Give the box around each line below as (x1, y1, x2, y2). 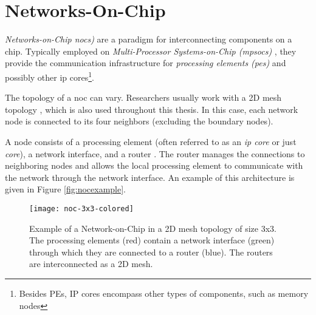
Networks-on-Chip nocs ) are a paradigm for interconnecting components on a (5, 33, 292, 46)
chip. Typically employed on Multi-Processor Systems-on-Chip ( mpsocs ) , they (5, 44, 297, 57)
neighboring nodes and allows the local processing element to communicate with (5, 159, 303, 172)
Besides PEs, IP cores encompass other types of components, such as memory (19, 286, 309, 299)
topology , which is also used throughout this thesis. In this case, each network (5, 103, 298, 115)
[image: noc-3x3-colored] (29, 204, 134, 213)
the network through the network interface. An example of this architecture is (5, 171, 295, 183)
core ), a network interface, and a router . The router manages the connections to (5, 147, 305, 160)
